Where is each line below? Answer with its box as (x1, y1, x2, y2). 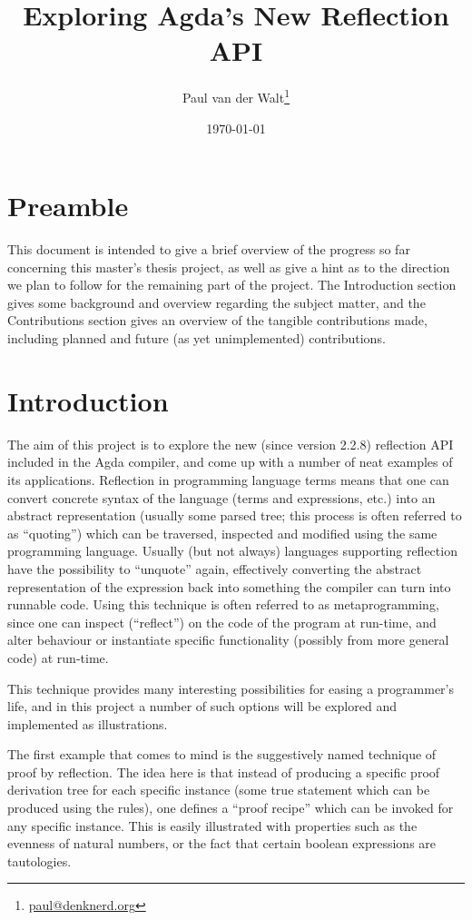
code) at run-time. (7, 648, 109, 667)
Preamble (7, 187, 129, 224)
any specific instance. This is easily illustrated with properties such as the (7, 816, 418, 835)
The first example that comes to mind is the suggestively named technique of (7, 745, 437, 764)
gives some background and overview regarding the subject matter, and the (7, 292, 426, 312)
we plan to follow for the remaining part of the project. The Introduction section (7, 275, 457, 294)
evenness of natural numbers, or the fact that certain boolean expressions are (7, 834, 437, 853)
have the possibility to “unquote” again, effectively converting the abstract (7, 559, 422, 578)
